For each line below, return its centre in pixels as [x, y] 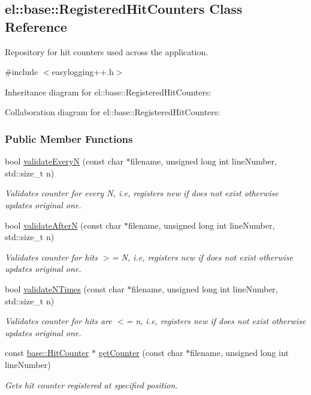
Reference [36, 26]
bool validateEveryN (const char [64, 161]
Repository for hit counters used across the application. [107, 51]
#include [22, 72]
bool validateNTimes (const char [65, 288]
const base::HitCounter [47, 353]
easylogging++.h [83, 72]
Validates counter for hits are [58, 321]
